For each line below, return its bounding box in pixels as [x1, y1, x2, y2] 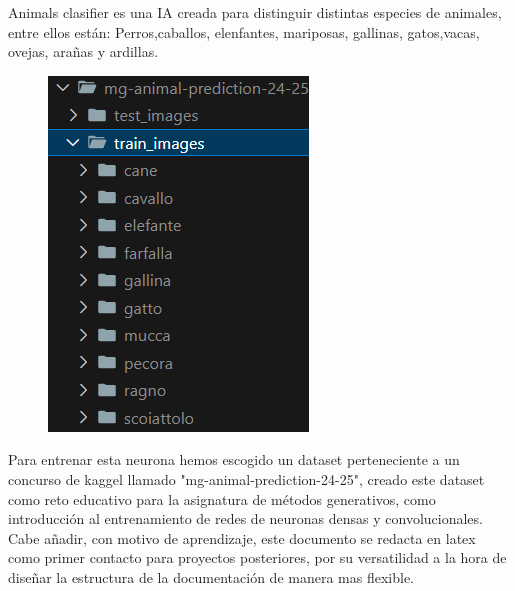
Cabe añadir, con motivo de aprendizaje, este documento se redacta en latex [8, 527, 476, 548]
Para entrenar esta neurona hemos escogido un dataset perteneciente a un [8, 449, 460, 470]
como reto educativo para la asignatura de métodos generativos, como [8, 488, 436, 509]
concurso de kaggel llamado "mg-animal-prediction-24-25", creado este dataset [8, 468, 485, 489]
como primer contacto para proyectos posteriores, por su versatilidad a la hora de [8, 547, 507, 568]
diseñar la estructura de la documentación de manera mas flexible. [8, 566, 414, 587]
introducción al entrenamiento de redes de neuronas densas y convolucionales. [8, 508, 483, 529]
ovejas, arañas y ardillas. [8, 41, 159, 62]
